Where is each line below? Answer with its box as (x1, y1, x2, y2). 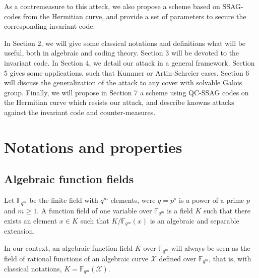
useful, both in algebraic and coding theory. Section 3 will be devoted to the (4, 47, 239, 58)
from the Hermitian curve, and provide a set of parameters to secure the (23, 11, 246, 21)
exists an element (4, 215, 57, 226)
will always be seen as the (171, 243, 250, 253)
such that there (203, 205, 250, 215)
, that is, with (209, 253, 251, 263)
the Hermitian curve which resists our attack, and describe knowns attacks (4, 97, 234, 107)
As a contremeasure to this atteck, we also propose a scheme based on (4, 1, 220, 11)
